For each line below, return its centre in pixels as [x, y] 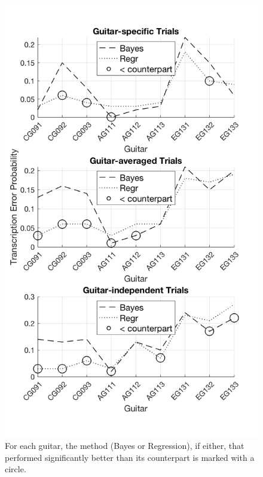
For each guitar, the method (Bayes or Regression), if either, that [125, 446]
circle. [16, 469]
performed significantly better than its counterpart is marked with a [130, 457]
